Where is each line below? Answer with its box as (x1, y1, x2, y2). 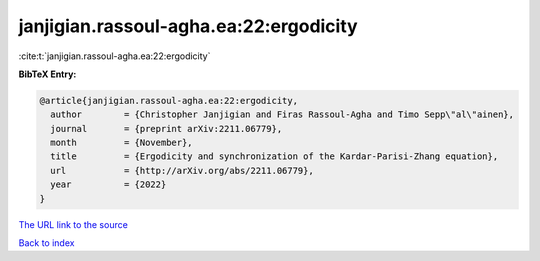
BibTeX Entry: (18, 68, 77, 80)
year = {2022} (50, 179, 167, 190)
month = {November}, (50, 137, 194, 149)
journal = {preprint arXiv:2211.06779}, (50, 123, 283, 134)
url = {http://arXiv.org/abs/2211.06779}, (50, 165, 314, 176)
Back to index (18, 237, 75, 249)
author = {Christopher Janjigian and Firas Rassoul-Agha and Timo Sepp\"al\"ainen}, (50, 109, 515, 120)
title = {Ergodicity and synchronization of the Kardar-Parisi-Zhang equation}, (50, 151, 499, 162)
